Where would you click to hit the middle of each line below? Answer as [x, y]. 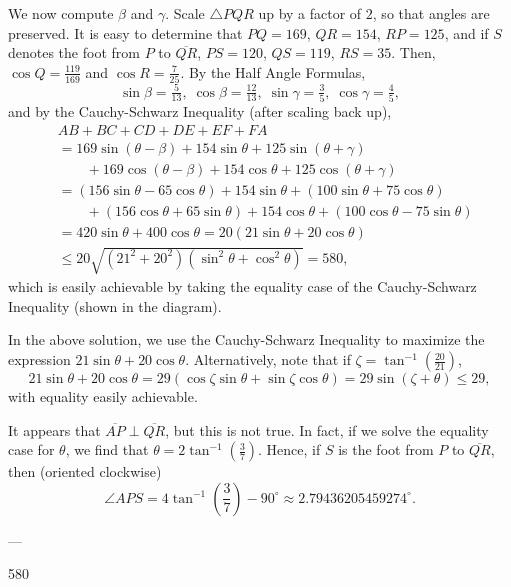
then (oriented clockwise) [85, 471]
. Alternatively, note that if [268, 359]
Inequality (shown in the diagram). [115, 305]
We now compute [61, 13]
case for [31, 449]
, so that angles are [431, 13]
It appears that [54, 429]
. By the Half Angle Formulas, [273, 71]
